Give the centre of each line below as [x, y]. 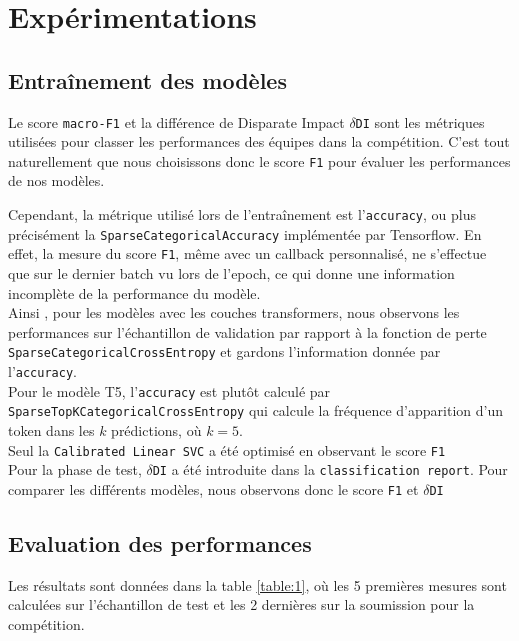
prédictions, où [156, 430]
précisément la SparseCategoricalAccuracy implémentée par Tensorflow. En [245, 233]
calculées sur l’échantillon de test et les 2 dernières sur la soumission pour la [241, 604]
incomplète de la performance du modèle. [134, 292]
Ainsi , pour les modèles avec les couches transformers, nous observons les [234, 312]
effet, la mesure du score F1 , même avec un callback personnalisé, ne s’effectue [247, 253]
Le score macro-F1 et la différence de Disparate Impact [176, 121]
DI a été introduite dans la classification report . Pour [330, 469]
